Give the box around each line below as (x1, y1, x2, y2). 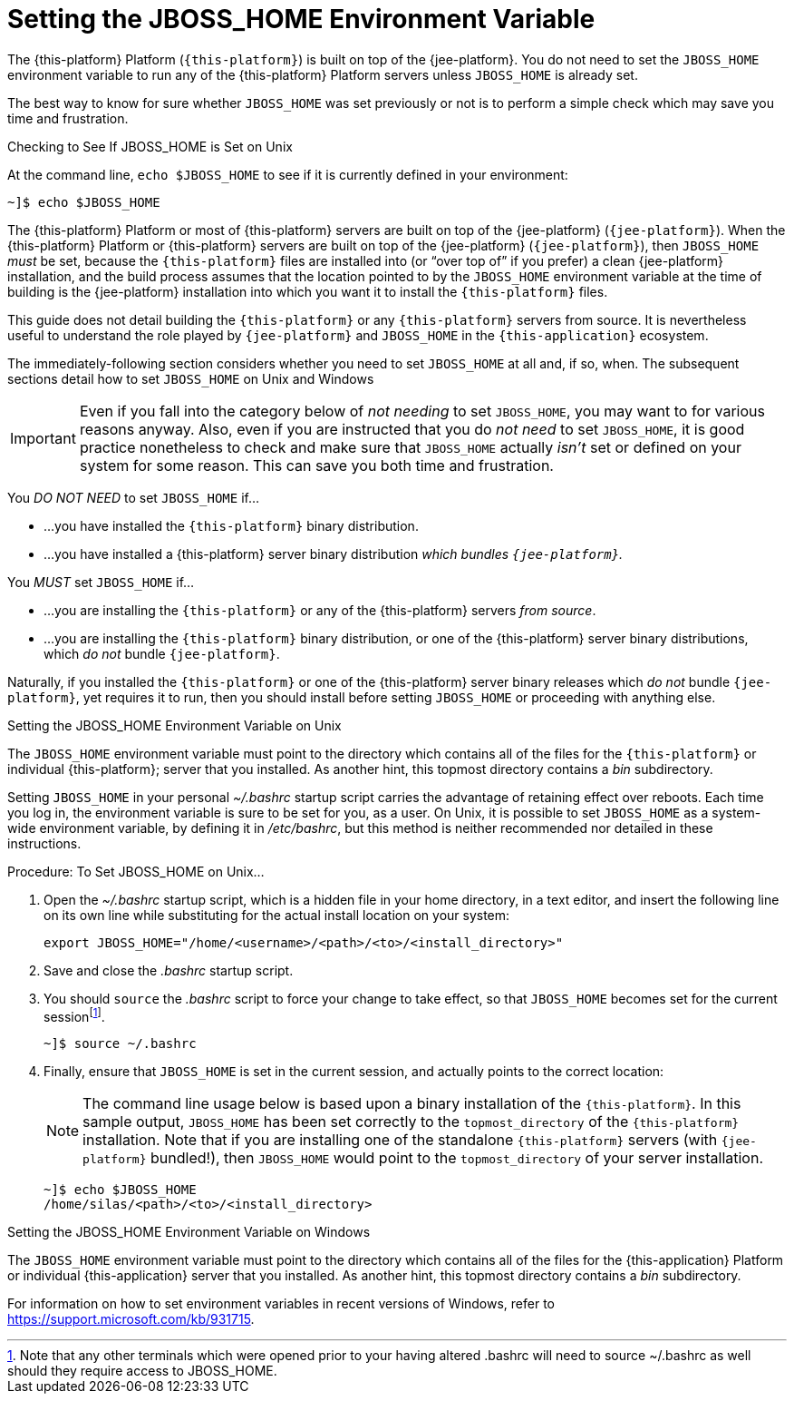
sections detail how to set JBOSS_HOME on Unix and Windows (7, 370, 374, 387)
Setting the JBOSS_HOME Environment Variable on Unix (7, 717, 342, 733)
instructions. (7, 835, 82, 851)
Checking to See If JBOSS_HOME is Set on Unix (7, 138, 293, 154)
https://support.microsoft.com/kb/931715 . (7, 1311, 255, 1328)
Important (10, 428, 76, 447)
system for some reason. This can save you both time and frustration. (79, 456, 554, 475)
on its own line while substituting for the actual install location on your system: (44, 906, 510, 923)
